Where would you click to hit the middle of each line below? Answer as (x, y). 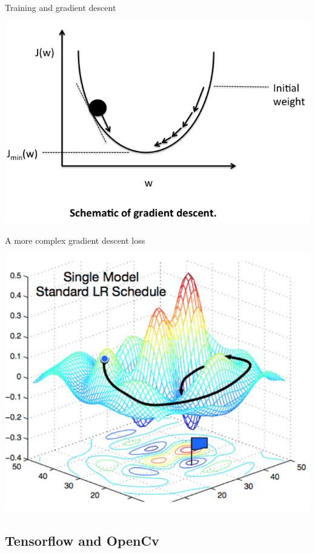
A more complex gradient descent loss (75, 240)
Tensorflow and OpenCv (82, 540)
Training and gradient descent (61, 7)
